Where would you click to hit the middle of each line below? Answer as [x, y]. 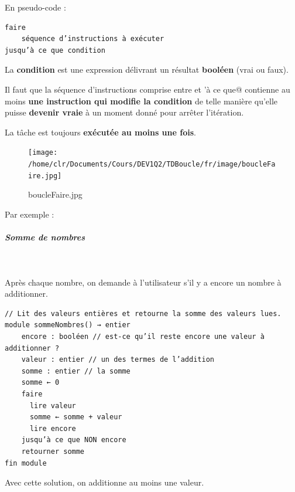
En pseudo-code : [35, 7]
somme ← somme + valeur [76, 417]
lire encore [53, 428]
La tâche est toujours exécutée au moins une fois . [100, 132]
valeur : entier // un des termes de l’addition [118, 360]
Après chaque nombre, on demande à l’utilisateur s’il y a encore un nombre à [143, 282]
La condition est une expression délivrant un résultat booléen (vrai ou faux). [147, 69]
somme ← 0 [40, 383]
